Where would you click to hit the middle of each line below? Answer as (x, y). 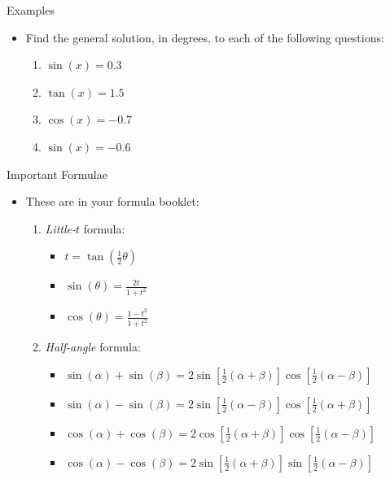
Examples (31, 10)
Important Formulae (57, 174)
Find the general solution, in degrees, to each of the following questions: (205, 37)
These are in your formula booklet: (112, 201)
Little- (61, 228)
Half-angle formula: (93, 347)
